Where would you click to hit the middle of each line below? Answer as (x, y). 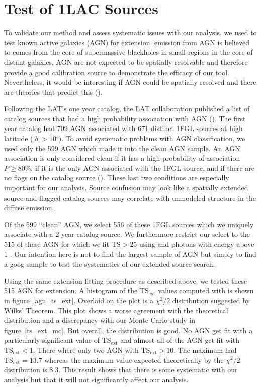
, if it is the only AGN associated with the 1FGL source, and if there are (143, 168)
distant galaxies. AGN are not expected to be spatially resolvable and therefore (126, 62)
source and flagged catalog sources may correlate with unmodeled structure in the (130, 197)
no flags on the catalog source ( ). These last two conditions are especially (117, 178)
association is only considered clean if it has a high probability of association (122, 158)
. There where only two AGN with (86, 349)
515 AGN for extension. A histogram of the (71, 290)
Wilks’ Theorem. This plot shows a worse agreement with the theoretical (116, 310)
